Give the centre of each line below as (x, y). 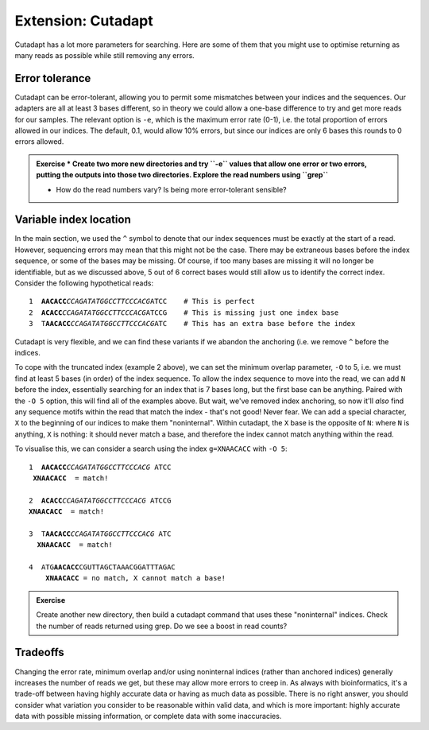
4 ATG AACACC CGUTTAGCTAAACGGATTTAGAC (102, 567)
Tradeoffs (40, 652)
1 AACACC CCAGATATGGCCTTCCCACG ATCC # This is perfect (142, 301)
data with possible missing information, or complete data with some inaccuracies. (148, 716)
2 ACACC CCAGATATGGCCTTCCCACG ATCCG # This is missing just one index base (184, 313)
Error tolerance (53, 78)
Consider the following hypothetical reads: (84, 283)
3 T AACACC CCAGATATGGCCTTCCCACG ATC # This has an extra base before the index (192, 324)
